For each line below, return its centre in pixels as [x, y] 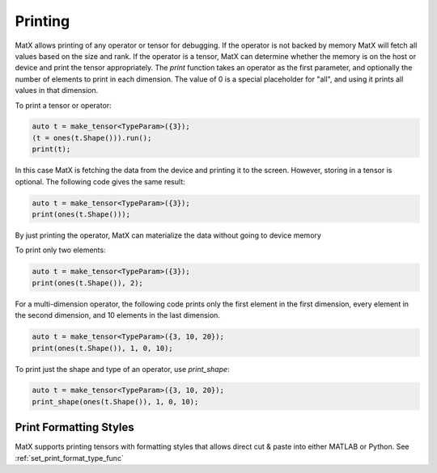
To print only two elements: [60, 250]
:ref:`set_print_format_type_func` [70, 458]
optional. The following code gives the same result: [100, 181]
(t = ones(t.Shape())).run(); [92, 138]
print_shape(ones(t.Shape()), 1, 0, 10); [115, 401]
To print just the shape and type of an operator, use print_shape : [122, 369]
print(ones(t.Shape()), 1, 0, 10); [102, 348]
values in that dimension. [57, 91]
